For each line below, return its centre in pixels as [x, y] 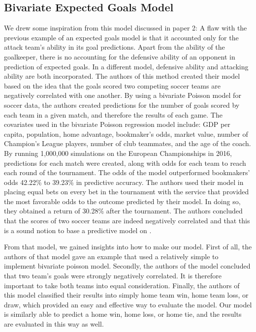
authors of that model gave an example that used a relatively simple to [111, 256]
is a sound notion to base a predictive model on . [78, 230]
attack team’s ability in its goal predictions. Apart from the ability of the [114, 47]
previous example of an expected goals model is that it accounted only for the [121, 37]
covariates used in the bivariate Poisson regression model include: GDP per [117, 124]
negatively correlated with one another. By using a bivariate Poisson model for [123, 95]
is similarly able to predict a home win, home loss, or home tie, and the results [123, 314]
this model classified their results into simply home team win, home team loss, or [126, 295]
